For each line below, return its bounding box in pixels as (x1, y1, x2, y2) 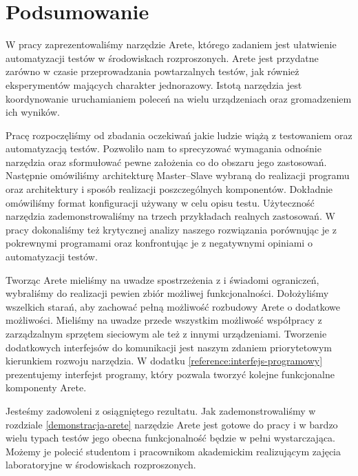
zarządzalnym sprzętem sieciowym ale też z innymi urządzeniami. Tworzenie (6, 327, 327, 340)
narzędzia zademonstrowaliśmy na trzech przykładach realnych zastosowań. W (6, 209, 335, 223)
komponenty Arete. (6, 380, 87, 395)
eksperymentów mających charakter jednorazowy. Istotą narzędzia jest (6, 77, 302, 92)
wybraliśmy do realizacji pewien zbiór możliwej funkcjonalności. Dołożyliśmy (6, 286, 329, 300)
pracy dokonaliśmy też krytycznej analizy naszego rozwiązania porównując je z (6, 222, 337, 236)
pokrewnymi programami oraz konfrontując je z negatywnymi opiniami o (6, 236, 313, 250)
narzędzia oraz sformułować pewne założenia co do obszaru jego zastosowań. (6, 154, 327, 169)
